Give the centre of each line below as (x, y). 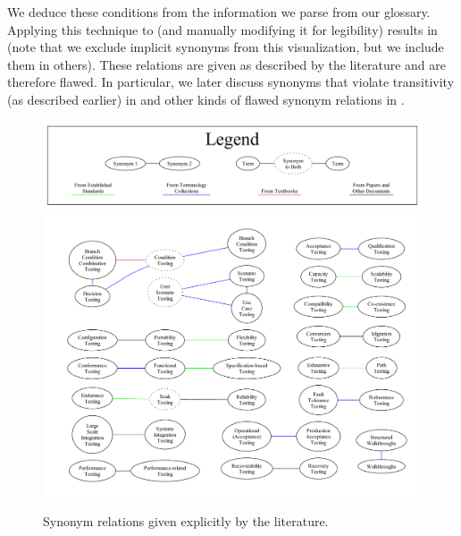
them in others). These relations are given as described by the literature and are (227, 64)
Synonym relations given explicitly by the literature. (186, 521)
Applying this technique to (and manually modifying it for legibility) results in (222, 29)
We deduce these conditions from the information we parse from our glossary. (219, 12)
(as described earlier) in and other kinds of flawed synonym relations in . (206, 99)
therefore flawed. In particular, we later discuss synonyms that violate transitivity (231, 82)
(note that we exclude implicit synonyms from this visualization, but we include (226, 47)
